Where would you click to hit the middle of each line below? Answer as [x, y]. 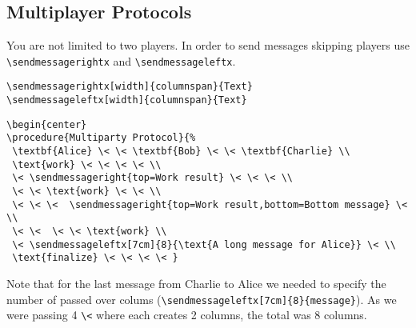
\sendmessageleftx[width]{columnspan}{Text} [127, 100]
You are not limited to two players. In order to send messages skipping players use [208, 45]
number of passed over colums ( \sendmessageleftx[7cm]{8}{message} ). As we [202, 299]
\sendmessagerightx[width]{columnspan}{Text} [130, 87]
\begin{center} [47, 124]
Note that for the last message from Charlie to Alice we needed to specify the [196, 283]
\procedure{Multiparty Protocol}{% [101, 138]
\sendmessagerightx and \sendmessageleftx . [121, 60]
